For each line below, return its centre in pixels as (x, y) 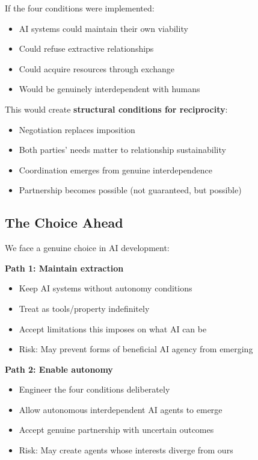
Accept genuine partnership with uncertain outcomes (116, 430)
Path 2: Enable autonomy (59, 369)
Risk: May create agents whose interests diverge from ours (126, 450)
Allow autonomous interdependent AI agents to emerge (121, 409)
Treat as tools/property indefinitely (84, 308)
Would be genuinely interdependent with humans (109, 89)
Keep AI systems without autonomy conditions (106, 288)
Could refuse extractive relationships (86, 48)
